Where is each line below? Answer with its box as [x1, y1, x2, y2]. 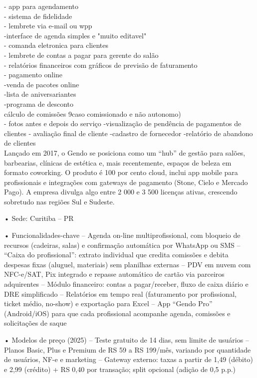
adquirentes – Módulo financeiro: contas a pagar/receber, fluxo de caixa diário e [4, 279, 249, 289]
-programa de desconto [4, 98, 73, 109]
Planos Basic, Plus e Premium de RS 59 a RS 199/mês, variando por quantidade [4, 344, 251, 355]
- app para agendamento [4, 1, 78, 11]
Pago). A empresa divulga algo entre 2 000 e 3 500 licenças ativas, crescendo [4, 187, 238, 197]
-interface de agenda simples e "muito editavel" [4, 30, 147, 40]
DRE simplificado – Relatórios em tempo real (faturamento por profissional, [4, 288, 237, 299]
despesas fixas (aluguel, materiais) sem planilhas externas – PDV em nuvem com [4, 259, 251, 269]
